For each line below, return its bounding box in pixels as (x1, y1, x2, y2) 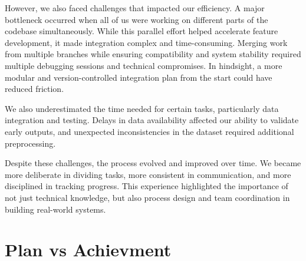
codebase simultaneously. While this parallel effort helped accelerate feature (5, 25, 278, 37)
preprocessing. (5, 137, 56, 149)
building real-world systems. (5, 203, 106, 215)
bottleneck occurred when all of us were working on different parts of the (5, 13, 268, 25)
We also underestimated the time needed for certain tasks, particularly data (5, 102, 279, 114)
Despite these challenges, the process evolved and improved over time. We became (5, 157, 301, 169)
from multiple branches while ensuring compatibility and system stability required (5, 48, 301, 60)
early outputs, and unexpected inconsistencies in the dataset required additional (5, 125, 294, 137)
